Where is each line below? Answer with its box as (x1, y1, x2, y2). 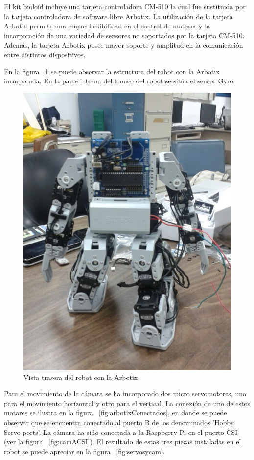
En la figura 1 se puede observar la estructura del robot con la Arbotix (4, 66, 220, 76)
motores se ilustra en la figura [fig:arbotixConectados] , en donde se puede (4, 407, 227, 418)
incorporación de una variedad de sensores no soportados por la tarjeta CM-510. (4, 30, 245, 40)
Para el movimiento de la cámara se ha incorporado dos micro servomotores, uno (4, 388, 247, 399)
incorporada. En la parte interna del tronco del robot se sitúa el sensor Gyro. (4, 76, 235, 86)
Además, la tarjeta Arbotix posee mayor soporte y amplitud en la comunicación (4, 40, 243, 50)
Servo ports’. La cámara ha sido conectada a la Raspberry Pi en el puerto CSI (4, 427, 238, 437)
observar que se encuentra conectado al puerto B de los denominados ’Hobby (4, 417, 234, 428)
